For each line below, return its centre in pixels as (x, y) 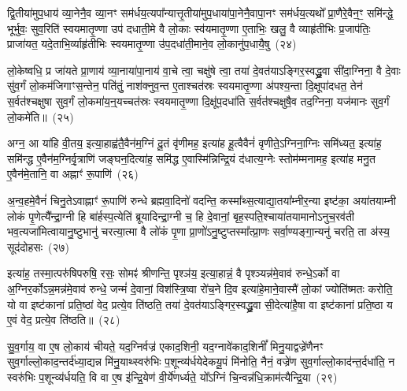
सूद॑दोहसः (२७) (38, 246)
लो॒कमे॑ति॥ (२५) (41, 116)
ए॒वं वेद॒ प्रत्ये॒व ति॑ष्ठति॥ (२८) (64, 320)
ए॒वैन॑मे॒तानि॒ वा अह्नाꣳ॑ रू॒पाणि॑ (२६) (73, 174)
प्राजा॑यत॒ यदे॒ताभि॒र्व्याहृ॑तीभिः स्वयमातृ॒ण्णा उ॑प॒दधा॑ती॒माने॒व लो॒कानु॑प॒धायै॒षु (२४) (152, 44)
